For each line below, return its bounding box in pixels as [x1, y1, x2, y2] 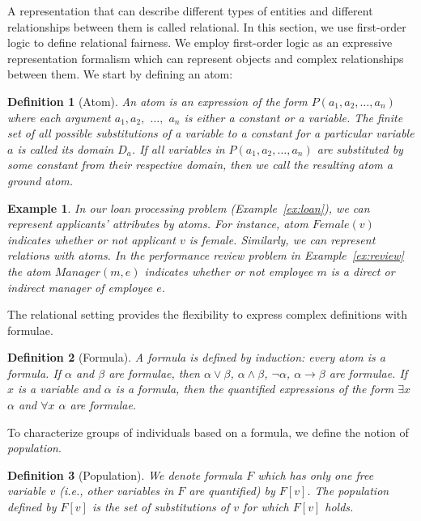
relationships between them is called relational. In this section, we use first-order [7, 18, 406, 35]
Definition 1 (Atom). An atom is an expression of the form [7, 92, 308, 109]
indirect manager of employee [7, 278, 153, 295]
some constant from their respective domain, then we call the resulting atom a [7, 156, 393, 173]
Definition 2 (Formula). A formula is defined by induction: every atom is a [7, 349, 385, 366]
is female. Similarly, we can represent [189, 231, 376, 248]
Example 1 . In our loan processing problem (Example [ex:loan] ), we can [7, 199, 370, 216]
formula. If [7, 364, 62, 381]
